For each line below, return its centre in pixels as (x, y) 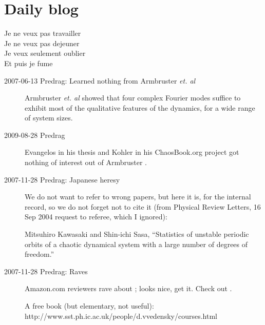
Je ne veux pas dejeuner (42, 43)
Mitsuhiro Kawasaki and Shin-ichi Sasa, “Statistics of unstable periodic (137, 234)
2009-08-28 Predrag (35, 135)
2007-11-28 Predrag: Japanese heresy (62, 179)
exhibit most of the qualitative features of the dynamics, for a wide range (140, 107)
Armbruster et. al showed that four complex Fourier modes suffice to (133, 98)
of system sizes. (49, 118)
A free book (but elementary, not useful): (89, 306)
